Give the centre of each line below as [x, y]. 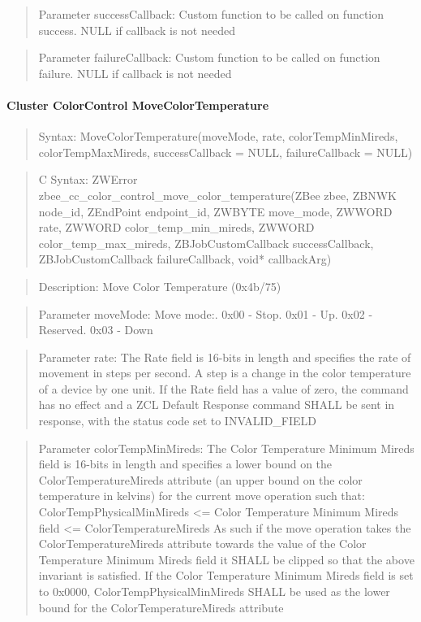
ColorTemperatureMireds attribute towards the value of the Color [202, 544]
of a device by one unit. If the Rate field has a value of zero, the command [223, 388]
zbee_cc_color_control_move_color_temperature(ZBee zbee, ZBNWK [217, 195]
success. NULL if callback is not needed [137, 30]
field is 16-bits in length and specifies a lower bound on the [185, 464]
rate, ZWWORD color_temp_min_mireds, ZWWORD [176, 227]
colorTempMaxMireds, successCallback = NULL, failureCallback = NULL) [226, 152]
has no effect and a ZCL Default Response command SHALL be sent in [217, 405]
